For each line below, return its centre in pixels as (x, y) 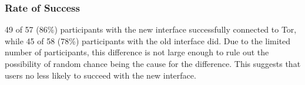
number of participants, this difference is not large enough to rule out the (137, 52)
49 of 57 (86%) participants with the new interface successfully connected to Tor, (151, 29)
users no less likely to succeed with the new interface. (100, 75)
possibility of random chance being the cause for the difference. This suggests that (153, 63)
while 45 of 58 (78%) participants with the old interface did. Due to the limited (148, 40)
